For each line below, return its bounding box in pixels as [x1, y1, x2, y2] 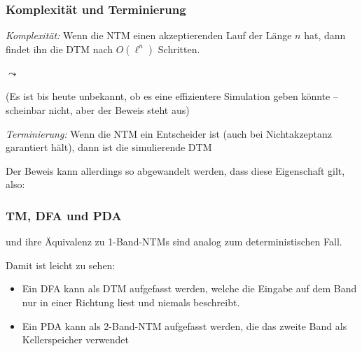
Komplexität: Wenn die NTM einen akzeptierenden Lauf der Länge [6, 28, 292, 43]
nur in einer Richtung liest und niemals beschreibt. [22, 294, 240, 309]
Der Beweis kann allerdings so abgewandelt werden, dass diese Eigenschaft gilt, [6, 163, 345, 178]
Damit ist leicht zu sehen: [6, 257, 116, 272]
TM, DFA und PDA [6, 206, 122, 224]
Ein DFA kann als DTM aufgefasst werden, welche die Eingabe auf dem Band [22, 281, 357, 296]
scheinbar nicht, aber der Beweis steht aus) [6, 103, 190, 117]
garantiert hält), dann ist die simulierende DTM [6, 140, 212, 155]
